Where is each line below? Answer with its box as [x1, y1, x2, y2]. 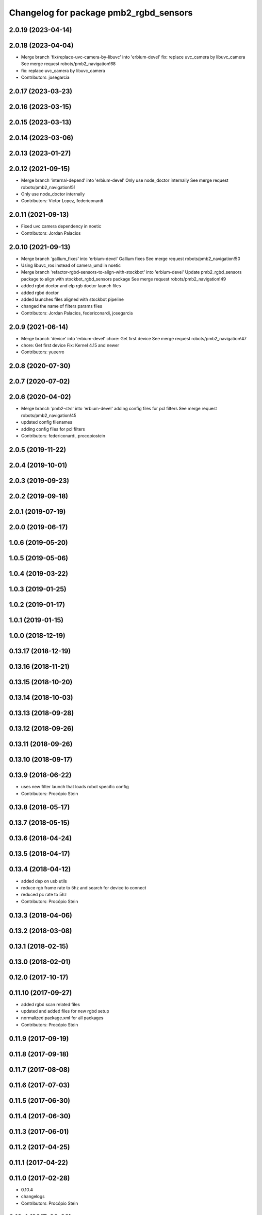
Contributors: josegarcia [21, 74, 70, 80]
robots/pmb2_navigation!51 [21, 184, 76, 190]
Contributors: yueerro [21, 349, 65, 355]
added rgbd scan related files [21, 1001, 80, 1007]
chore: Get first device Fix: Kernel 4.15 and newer [21, 343, 119, 348]
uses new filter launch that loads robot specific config [21, 784, 129, 790]
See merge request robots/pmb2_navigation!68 [21, 61, 116, 67]
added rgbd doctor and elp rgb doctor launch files [21, 283, 121, 289]
